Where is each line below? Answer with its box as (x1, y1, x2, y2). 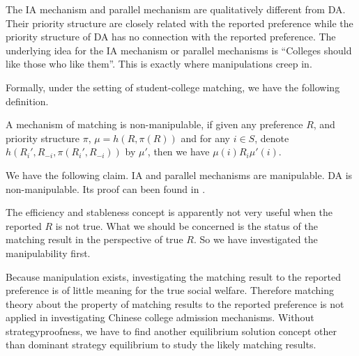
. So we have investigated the (193, 232, 318, 247)
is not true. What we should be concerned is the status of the (55, 218, 318, 233)
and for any (181, 130, 230, 145)
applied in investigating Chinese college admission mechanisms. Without (6, 310, 314, 325)
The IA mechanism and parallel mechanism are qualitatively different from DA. (6, 2, 346, 16)
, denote (254, 130, 289, 145)
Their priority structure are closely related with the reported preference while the (6, 15, 353, 30)
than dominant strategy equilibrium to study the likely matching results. (6, 337, 316, 352)
